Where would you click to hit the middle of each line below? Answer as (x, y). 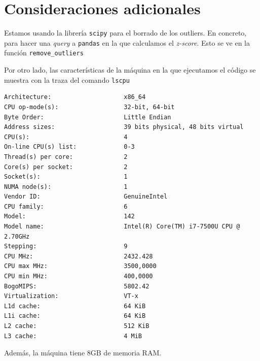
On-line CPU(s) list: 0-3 (69, 147)
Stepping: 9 (66, 247)
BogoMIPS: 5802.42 (77, 286)
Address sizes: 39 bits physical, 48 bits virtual (124, 127)
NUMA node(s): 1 (66, 187)
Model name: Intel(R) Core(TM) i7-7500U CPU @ (122, 227)
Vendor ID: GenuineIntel (86, 197)
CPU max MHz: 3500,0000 (80, 266)
